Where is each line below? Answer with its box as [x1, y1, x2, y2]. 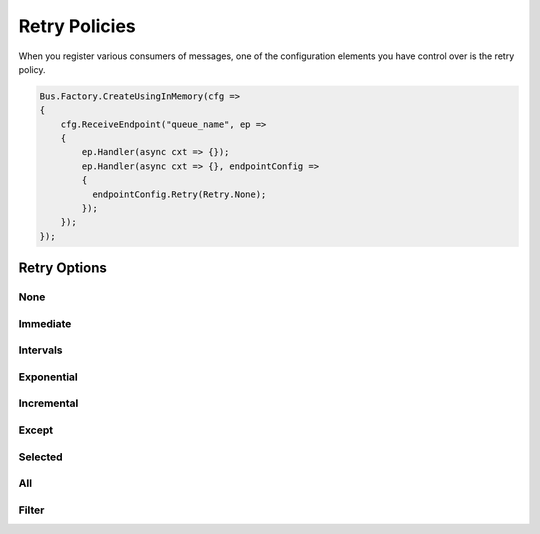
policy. [18, 63, 46, 75]
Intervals [18, 343, 64, 357]
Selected [18, 450, 64, 464]
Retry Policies [18, 15, 136, 37]
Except [18, 423, 54, 437]
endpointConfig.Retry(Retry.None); [91, 188, 267, 200]
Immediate [18, 316, 72, 330]
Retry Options [18, 260, 107, 277]
